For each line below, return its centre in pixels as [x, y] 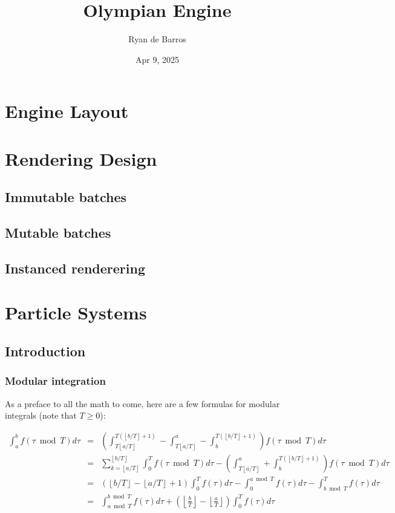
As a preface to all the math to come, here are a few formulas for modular [142, 403]
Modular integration [55, 381]
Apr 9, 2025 [157, 59]
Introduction [45, 351]
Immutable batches [66, 197]
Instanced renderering [75, 268]
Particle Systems [76, 312]
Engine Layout [67, 111]
